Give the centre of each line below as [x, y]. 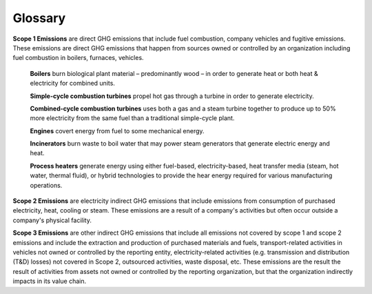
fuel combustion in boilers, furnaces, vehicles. [78, 58]
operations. [46, 185]
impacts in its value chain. [50, 281]
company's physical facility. [52, 220]
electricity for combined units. [72, 84]
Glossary [39, 18]
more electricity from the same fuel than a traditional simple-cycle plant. [132, 118]
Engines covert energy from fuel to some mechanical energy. [117, 130]
